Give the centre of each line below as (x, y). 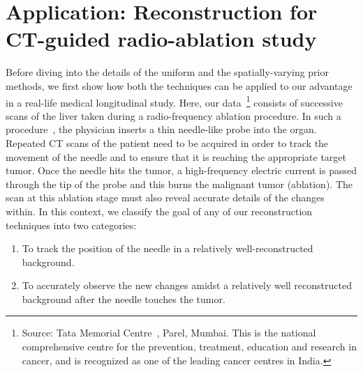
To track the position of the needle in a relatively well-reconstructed (168, 248)
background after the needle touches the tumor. (124, 299)
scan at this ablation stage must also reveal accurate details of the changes (165, 197)
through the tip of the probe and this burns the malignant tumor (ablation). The (179, 184)
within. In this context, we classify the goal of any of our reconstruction (159, 211)
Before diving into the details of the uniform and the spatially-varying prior (167, 72)
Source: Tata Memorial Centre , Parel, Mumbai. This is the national (169, 333)
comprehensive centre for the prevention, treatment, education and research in (189, 347)
